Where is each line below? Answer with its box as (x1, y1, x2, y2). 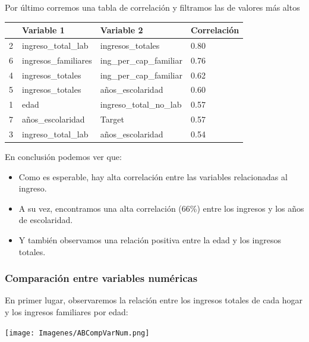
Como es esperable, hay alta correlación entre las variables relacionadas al (18, 170, 288, 183)
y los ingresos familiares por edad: (5, 306, 128, 318)
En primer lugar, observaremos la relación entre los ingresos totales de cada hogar (5, 294, 303, 306)
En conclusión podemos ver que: (5, 150, 122, 163)
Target (100, 113, 124, 125)
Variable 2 (100, 24, 143, 36)
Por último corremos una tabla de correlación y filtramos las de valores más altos (5, 1, 300, 13)
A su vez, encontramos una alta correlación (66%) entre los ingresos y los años (18, 202, 304, 214)
